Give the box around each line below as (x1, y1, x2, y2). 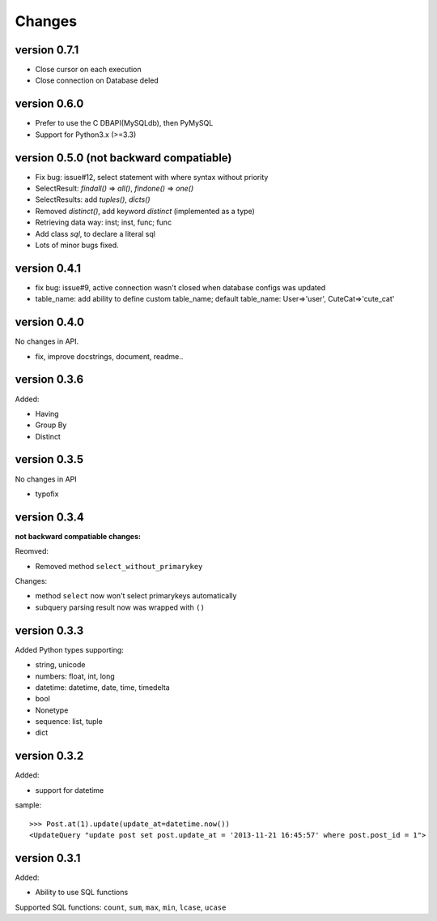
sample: (15, 800, 42, 810)
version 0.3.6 (15, 373, 84, 387)
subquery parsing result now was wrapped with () (35, 602, 206, 612)
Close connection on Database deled (35, 75, 159, 85)
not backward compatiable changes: (15, 531, 142, 541)
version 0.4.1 (15, 261, 81, 275)
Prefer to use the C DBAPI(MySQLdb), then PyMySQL (35, 118, 214, 128)
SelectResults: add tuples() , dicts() (35, 195, 151, 204)
